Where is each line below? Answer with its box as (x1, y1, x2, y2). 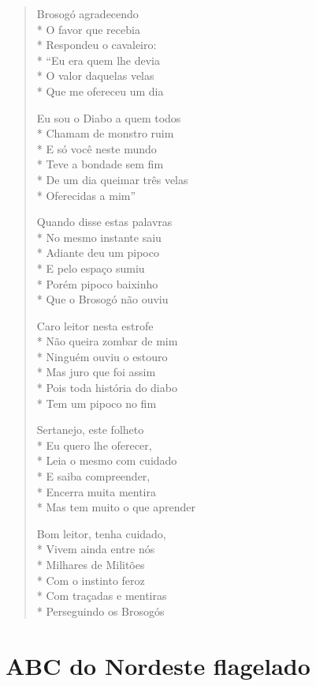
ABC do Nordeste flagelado (6, 649, 310, 681)
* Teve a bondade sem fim (36, 156, 164, 172)
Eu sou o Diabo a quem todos (36, 109, 181, 126)
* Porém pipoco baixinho (36, 275, 158, 292)
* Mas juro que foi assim (36, 364, 156, 380)
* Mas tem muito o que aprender (36, 499, 195, 515)
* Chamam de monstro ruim (36, 125, 174, 141)
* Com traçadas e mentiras (36, 587, 167, 604)
